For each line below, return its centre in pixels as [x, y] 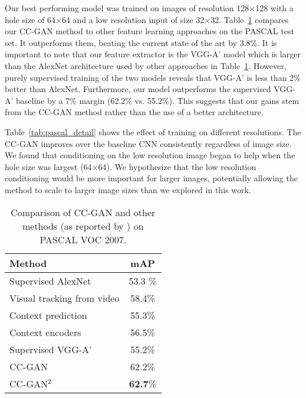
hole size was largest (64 [48, 166]
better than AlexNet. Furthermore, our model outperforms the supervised [138, 89]
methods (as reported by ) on [83, 226]
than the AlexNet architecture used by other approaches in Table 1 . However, [146, 65]
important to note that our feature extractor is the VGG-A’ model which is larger [153, 54]
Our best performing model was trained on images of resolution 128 [127, 8]
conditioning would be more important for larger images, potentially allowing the [151, 178]
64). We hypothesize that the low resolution [177, 166]
